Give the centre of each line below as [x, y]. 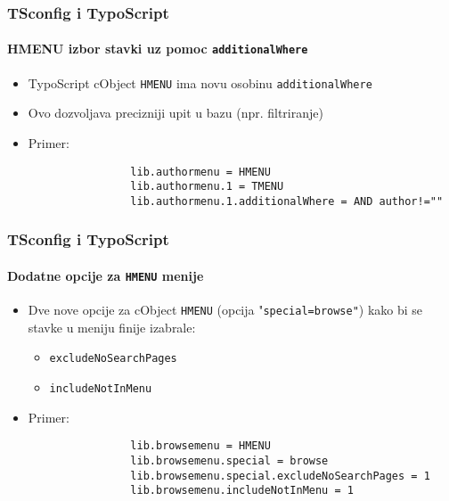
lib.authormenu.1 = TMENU [207, 187]
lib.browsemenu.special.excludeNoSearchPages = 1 [280, 476]
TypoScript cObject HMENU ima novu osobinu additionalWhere [200, 82]
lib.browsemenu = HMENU [200, 446]
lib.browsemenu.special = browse [229, 461]
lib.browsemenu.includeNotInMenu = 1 [242, 491]
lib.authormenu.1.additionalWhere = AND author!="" [287, 201]
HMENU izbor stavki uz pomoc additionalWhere [158, 49]
